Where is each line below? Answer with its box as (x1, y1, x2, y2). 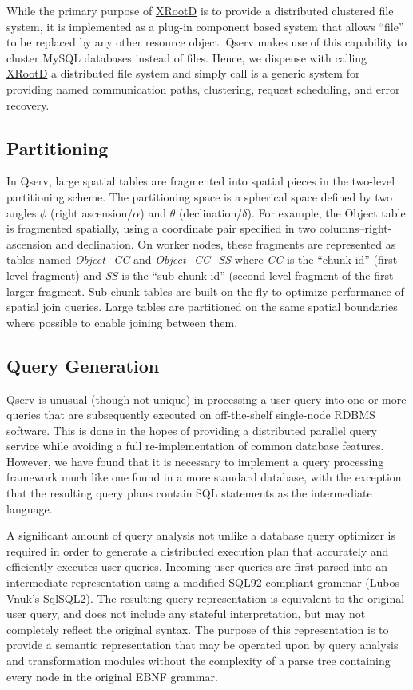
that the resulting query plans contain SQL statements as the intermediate (6, 485, 372, 501)
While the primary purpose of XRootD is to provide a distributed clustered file (6, 2, 394, 18)
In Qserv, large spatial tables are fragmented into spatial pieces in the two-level (6, 173, 395, 189)
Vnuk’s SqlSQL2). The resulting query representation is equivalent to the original (6, 589, 405, 606)
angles (6, 204, 37, 221)
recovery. (6, 96, 50, 113)
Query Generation (6, 353, 160, 377)
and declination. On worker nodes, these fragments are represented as (55, 235, 396, 252)
